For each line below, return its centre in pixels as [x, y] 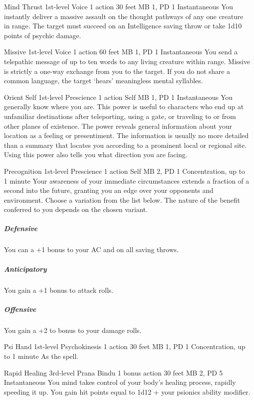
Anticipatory [25, 269]
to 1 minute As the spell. [41, 356]
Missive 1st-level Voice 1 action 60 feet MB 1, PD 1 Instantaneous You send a [121, 52]
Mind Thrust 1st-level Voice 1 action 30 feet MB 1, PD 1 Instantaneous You [119, 6]
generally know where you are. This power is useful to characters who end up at [124, 106]
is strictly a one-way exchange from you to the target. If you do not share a [117, 71]
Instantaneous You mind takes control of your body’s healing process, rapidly [120, 382]
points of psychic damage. [43, 35]
